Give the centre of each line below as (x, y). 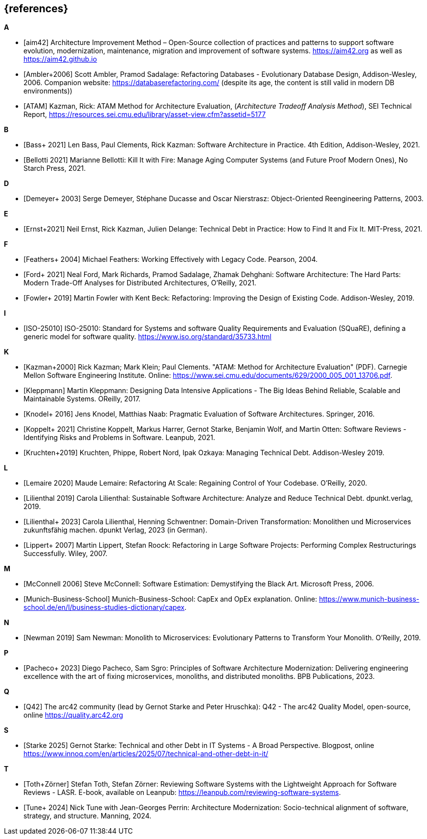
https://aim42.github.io (60, 59)
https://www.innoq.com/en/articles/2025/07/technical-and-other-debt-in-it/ (146, 754)
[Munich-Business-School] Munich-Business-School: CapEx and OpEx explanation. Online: (170, 599)
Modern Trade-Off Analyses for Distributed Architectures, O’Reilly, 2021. (140, 283)
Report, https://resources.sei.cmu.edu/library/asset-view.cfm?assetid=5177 (145, 115)
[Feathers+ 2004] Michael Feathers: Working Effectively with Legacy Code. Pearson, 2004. (171, 259)
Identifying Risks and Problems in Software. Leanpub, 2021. (119, 438)
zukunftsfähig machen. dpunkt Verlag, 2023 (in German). (115, 530)
